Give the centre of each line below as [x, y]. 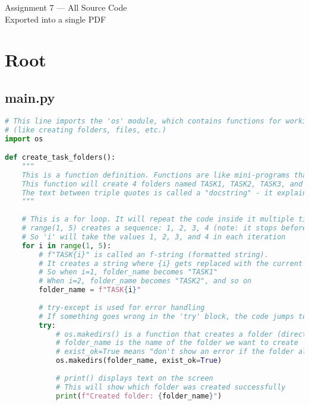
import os [24, 139]
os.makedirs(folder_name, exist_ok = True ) [139, 361]
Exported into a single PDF [56, 19]
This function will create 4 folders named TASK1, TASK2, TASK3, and [162, 184]
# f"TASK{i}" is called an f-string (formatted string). [154, 254]
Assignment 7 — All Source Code [66, 7]
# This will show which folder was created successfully [171, 387]
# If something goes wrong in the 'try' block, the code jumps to [173, 316]
